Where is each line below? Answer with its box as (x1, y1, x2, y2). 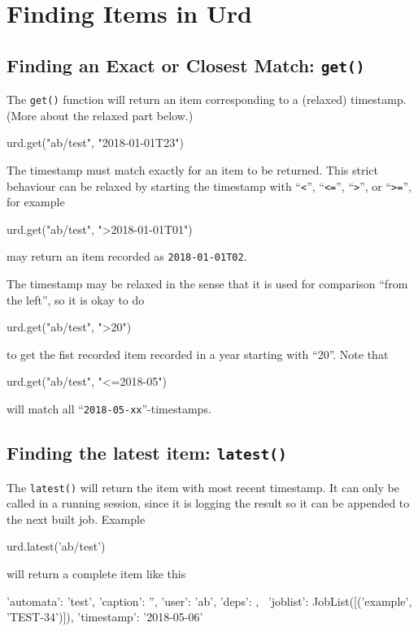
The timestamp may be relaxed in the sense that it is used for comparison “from (7, 275, 408, 292)
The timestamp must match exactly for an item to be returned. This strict (7, 162, 378, 178)
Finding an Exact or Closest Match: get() (7, 52, 365, 77)
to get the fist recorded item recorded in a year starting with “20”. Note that (7, 345, 389, 362)
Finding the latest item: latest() (7, 440, 287, 465)
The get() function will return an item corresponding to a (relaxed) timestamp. (7, 91, 407, 108)
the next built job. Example (7, 510, 146, 527)
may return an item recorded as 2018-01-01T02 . (7, 248, 247, 265)
